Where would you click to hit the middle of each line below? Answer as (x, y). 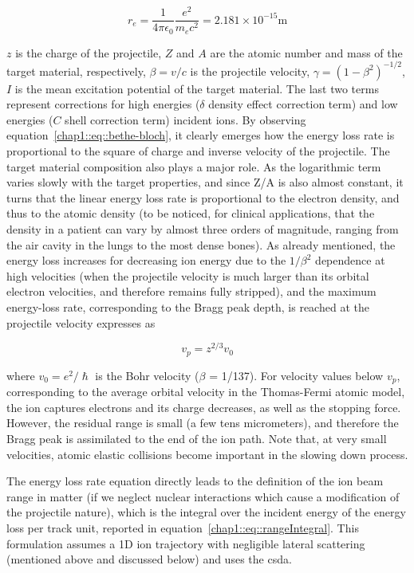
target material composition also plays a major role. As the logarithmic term (194, 166)
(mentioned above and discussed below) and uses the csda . (149, 559)
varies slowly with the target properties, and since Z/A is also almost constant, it (205, 182)
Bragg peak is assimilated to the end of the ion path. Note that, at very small (197, 438)
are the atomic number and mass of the (306, 52)
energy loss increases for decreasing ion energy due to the (146, 260)
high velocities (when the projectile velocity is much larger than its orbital (188, 275)
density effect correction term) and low (303, 104)
